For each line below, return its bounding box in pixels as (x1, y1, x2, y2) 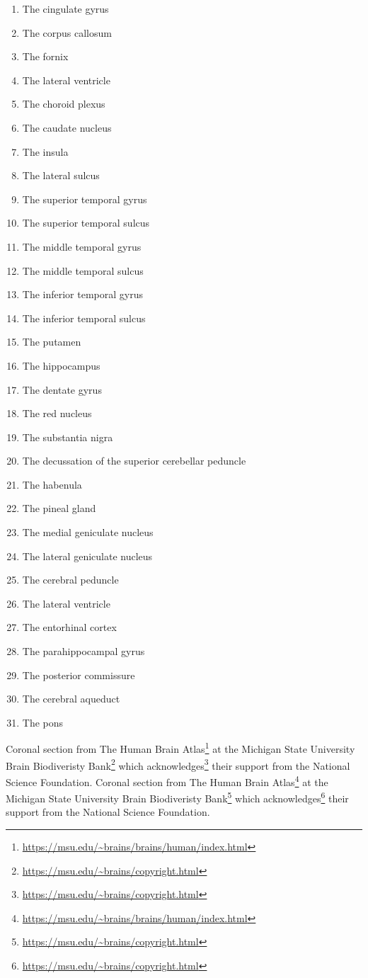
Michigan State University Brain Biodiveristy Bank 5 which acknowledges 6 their (6, 789, 349, 805)
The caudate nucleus (22, 120, 112, 135)
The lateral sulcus (22, 168, 100, 183)
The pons (22, 715, 64, 729)
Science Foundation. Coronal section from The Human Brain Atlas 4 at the (6, 772, 328, 789)
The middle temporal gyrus (22, 239, 142, 254)
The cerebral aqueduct (22, 691, 120, 706)
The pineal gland (22, 501, 96, 516)
